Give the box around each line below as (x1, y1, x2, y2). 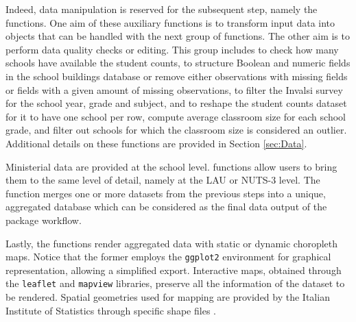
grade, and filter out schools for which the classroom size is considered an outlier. (5, 123, 347, 137)
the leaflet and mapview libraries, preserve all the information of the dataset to (5, 276, 345, 290)
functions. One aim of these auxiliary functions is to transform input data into (5, 15, 335, 29)
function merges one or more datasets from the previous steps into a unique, (5, 186, 326, 200)
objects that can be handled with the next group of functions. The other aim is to (5, 29, 350, 43)
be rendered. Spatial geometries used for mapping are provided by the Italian (5, 290, 330, 304)
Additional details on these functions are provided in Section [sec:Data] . (5, 136, 307, 150)
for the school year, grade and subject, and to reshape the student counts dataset (5, 96, 347, 110)
